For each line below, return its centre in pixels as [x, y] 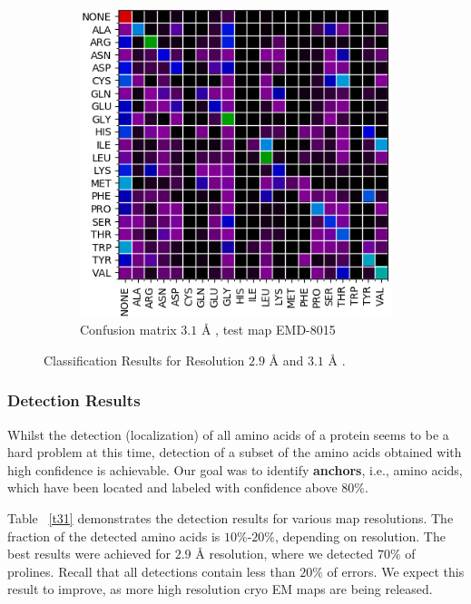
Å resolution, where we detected [285, 554]
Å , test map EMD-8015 [268, 330]
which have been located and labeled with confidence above [172, 487]
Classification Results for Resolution [144, 360]
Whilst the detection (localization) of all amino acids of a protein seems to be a [228, 434]
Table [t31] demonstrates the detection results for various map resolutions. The [231, 517]
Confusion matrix [128, 330]
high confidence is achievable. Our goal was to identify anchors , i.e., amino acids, [235, 469]
